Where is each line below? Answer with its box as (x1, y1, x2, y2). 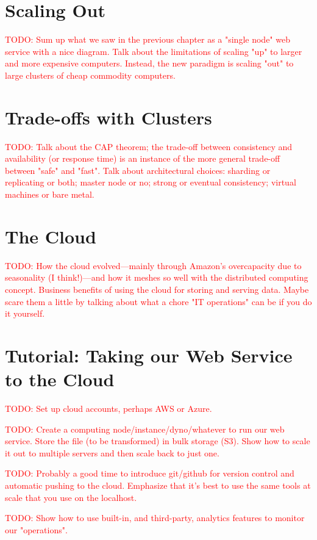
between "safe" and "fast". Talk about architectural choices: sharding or (5, 164, 271, 176)
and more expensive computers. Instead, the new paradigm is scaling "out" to (5, 57, 294, 70)
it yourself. (5, 307, 45, 320)
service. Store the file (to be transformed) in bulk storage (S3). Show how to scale (5, 434, 310, 447)
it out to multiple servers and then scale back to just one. (5, 446, 219, 459)
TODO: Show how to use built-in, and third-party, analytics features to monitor (5, 511, 305, 524)
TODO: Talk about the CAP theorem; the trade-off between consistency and (5, 140, 293, 153)
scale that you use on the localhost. (5, 491, 137, 503)
